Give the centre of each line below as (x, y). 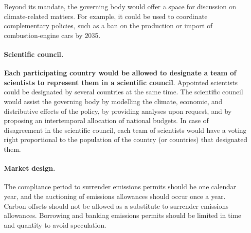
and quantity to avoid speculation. (55, 224)
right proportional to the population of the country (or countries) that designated (126, 139)
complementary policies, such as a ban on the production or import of (108, 26)
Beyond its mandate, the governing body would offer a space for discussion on (120, 6)
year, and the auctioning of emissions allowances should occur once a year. (115, 196)
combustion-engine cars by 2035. (52, 35)
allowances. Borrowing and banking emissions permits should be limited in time (123, 215)
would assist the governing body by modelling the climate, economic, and (113, 101)
